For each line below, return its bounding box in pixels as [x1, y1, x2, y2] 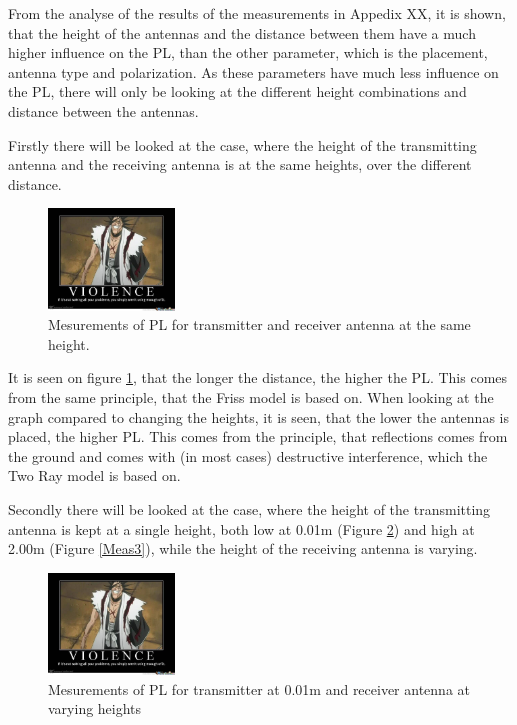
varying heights [48, 698, 142, 719]
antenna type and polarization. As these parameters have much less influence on [8, 61, 499, 82]
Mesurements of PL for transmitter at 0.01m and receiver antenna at [48, 678, 471, 699]
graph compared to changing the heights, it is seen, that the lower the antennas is [8, 406, 509, 427]
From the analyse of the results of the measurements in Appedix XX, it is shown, [8, 3, 506, 23]
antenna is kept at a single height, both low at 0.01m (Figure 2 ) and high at [8, 518, 475, 539]
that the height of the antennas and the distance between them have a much [8, 22, 476, 43]
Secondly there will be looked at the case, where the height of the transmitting [8, 498, 491, 519]
